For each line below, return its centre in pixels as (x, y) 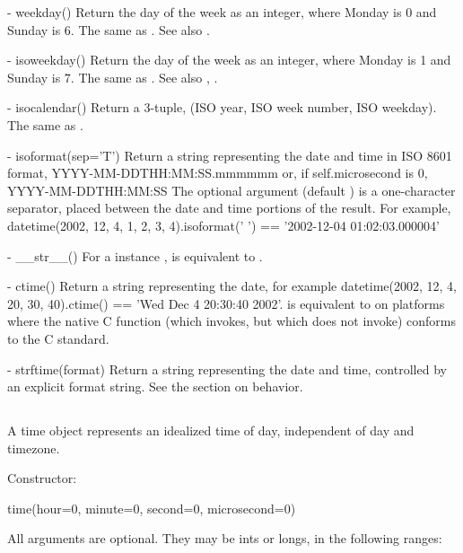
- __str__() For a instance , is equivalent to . (135, 255)
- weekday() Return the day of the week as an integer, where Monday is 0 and (222, 12)
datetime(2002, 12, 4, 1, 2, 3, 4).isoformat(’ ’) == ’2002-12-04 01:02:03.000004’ (223, 225)
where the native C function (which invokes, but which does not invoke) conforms (232, 321)
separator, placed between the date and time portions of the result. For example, (229, 208)
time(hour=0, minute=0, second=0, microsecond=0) (152, 508)
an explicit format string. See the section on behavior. (155, 386)
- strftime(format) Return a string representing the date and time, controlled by (227, 369)
